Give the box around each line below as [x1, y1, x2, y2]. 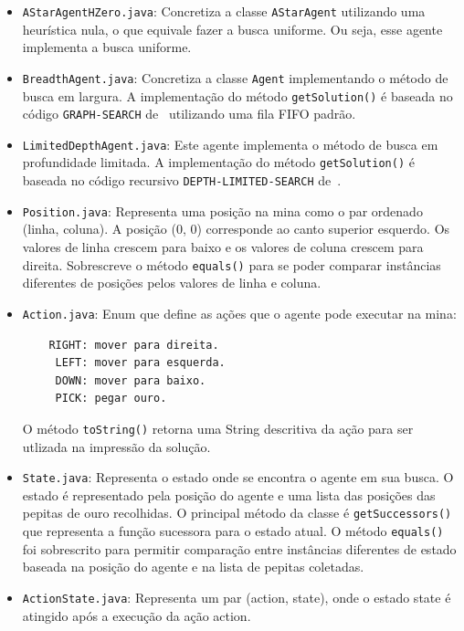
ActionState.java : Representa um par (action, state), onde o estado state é [22, 587, 451, 606]
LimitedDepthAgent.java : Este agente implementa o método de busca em [22, 134, 438, 153]
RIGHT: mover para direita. [48, 338, 219, 352]
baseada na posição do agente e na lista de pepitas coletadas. [22, 557, 364, 576]
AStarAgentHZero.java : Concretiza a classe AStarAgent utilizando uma [22, 2, 426, 20]
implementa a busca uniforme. [22, 37, 192, 57]
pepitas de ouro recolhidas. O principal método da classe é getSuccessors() [22, 503, 452, 522]
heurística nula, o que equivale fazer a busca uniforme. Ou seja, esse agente [22, 19, 443, 38]
